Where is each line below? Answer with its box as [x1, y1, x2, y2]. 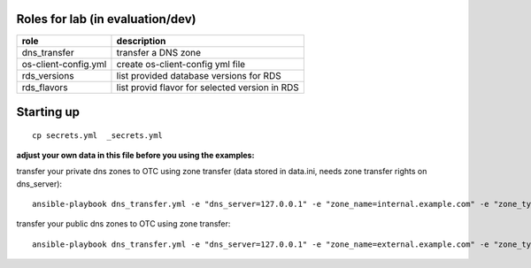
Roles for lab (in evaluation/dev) [16, 11, 196, 27]
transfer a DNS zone [116, 46, 202, 58]
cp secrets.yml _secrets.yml [32, 130, 164, 141]
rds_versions [21, 69, 74, 81]
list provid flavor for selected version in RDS [116, 80, 300, 93]
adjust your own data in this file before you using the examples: [16, 149, 255, 160]
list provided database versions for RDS [116, 69, 282, 81]
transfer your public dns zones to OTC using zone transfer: [16, 218, 231, 229]
